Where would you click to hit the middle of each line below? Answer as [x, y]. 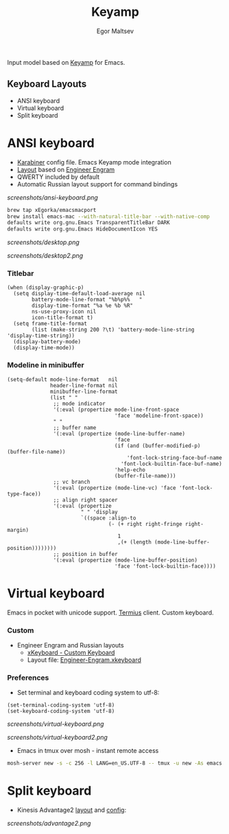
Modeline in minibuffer [46, 365]
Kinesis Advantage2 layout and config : [72, 810]
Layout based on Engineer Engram [66, 169]
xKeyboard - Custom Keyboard [71, 653]
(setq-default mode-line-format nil [62, 379]
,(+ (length [135, 542]
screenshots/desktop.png [44, 242]
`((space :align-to [108, 518]
